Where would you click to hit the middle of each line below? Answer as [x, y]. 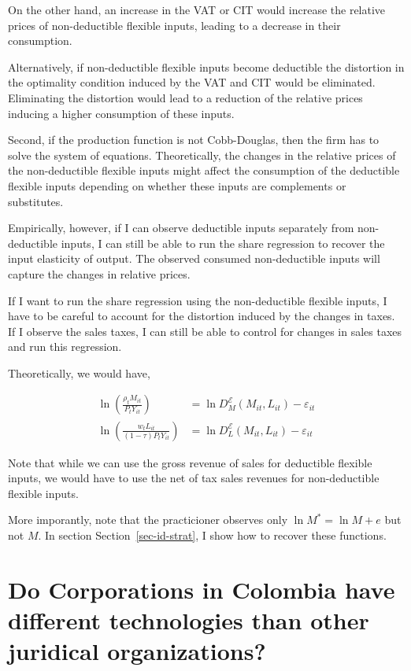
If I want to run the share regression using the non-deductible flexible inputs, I [198, 300]
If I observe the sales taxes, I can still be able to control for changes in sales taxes [205, 331]
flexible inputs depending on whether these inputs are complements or [177, 185]
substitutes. [36, 201]
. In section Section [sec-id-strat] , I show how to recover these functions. [212, 535]
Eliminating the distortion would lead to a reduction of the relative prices [185, 97]
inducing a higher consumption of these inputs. [121, 113]
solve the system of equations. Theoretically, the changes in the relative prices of [202, 155]
